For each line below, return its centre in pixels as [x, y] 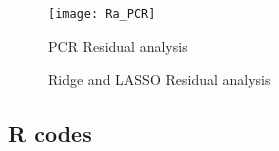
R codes [50, 133]
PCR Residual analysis [118, 45]
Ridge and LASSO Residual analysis [159, 79]
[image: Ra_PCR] [102, 14]
